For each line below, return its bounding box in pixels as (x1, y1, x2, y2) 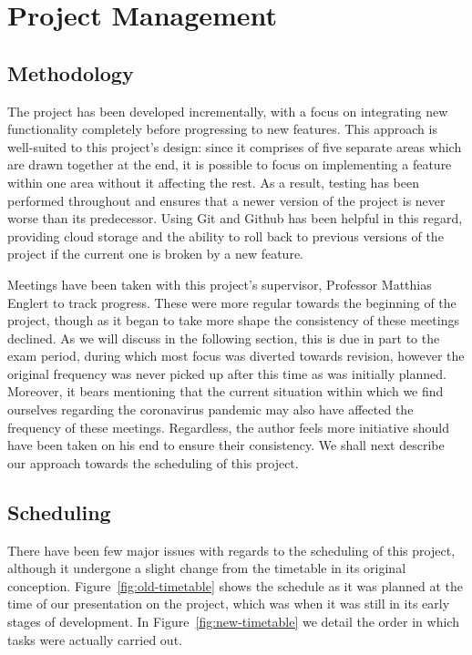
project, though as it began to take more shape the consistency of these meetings (7, 311, 459, 330)
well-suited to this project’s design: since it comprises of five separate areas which (7, 137, 462, 156)
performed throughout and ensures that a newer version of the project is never (7, 190, 446, 210)
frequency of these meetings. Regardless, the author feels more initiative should (7, 417, 449, 436)
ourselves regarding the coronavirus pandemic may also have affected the (7, 400, 414, 419)
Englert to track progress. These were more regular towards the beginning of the (7, 292, 457, 312)
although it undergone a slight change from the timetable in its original (7, 558, 406, 578)
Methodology (7, 58, 134, 87)
